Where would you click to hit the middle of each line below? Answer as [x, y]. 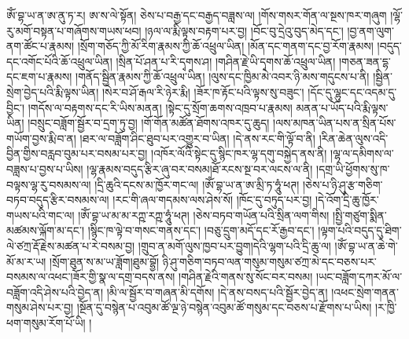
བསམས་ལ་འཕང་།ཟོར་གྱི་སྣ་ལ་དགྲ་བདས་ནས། [91, 277]
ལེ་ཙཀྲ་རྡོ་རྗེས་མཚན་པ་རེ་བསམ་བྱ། [71, 245]
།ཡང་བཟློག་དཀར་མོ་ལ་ [359, 277]
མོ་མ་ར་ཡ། [26, 261]
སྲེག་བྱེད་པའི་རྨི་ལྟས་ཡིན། [53, 91]
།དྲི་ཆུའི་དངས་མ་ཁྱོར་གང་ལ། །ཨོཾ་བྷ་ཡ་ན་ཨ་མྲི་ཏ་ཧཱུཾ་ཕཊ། [197, 184]
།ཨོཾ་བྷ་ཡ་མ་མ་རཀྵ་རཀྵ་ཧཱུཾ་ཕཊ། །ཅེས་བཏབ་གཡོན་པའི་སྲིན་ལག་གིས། [204, 215]
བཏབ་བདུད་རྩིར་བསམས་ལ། [58, 200]
